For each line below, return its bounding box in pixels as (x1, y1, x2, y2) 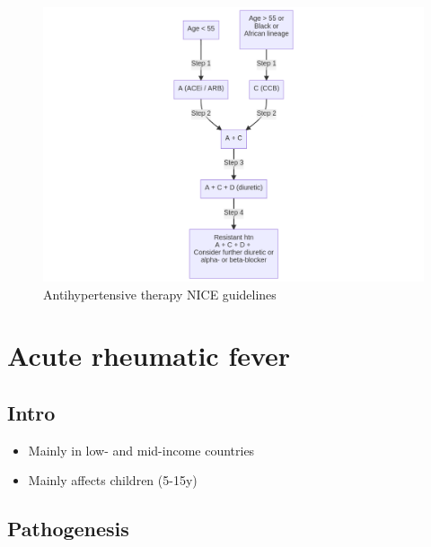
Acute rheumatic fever (7, 337, 291, 374)
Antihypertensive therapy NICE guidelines (43, 284, 277, 303)
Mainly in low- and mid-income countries (28, 440, 255, 459)
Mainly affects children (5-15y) (28, 471, 198, 490)
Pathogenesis (7, 515, 129, 543)
